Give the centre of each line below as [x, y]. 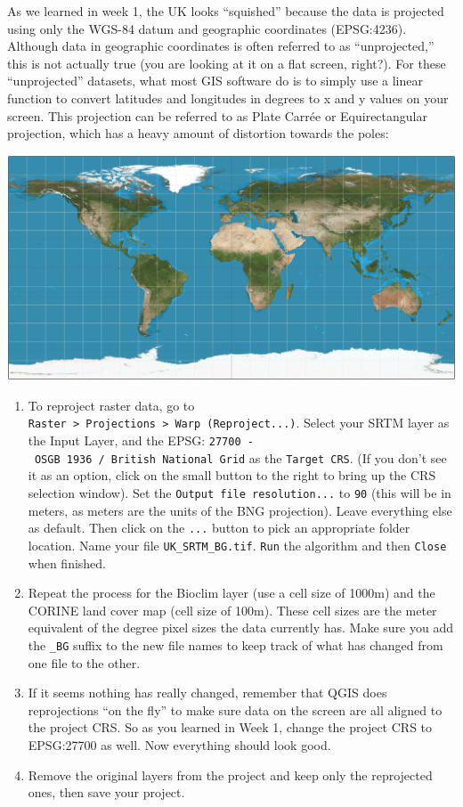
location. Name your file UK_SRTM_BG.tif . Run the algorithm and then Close [237, 545]
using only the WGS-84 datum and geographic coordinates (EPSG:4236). [207, 28]
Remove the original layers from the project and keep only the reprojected [230, 774]
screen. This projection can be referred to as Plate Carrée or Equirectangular [217, 115]
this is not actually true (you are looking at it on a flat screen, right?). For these [227, 63]
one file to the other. [84, 662]
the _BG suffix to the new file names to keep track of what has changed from [236, 644]
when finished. [67, 562]
